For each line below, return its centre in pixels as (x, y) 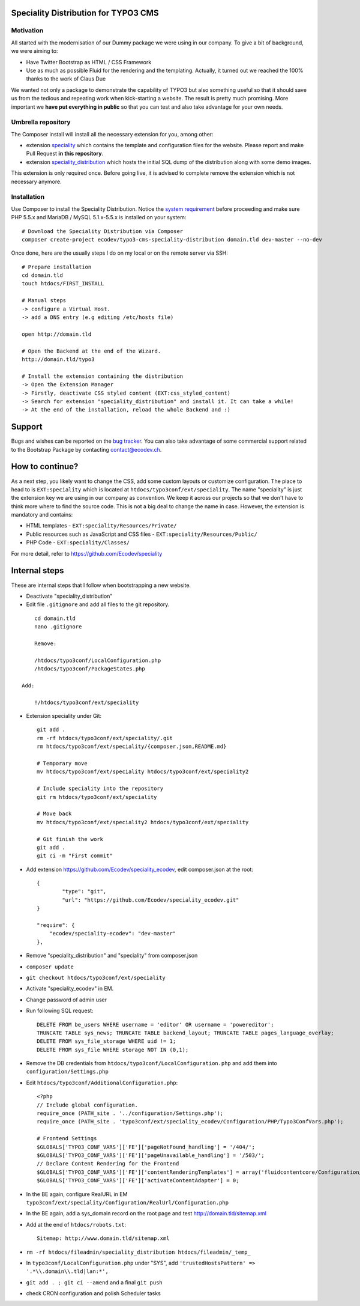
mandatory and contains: (42, 515)
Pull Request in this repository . (65, 154)
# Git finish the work (70, 839)
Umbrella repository (41, 122)
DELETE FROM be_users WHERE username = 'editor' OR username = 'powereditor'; (155, 1025)
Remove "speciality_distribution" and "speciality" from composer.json (112, 956)
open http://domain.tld (57, 334)
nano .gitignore (58, 627)
